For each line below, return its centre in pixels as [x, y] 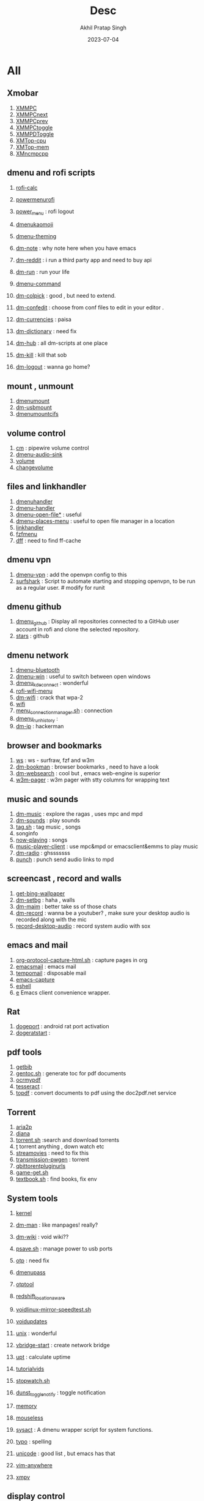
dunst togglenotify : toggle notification [61, 1393]
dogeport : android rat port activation [62, 1026]
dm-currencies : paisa [44, 320]
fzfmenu [26, 534]
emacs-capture [35, 979]
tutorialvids [30, 1369]
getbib [24, 1067]
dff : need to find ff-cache [48, 540]
